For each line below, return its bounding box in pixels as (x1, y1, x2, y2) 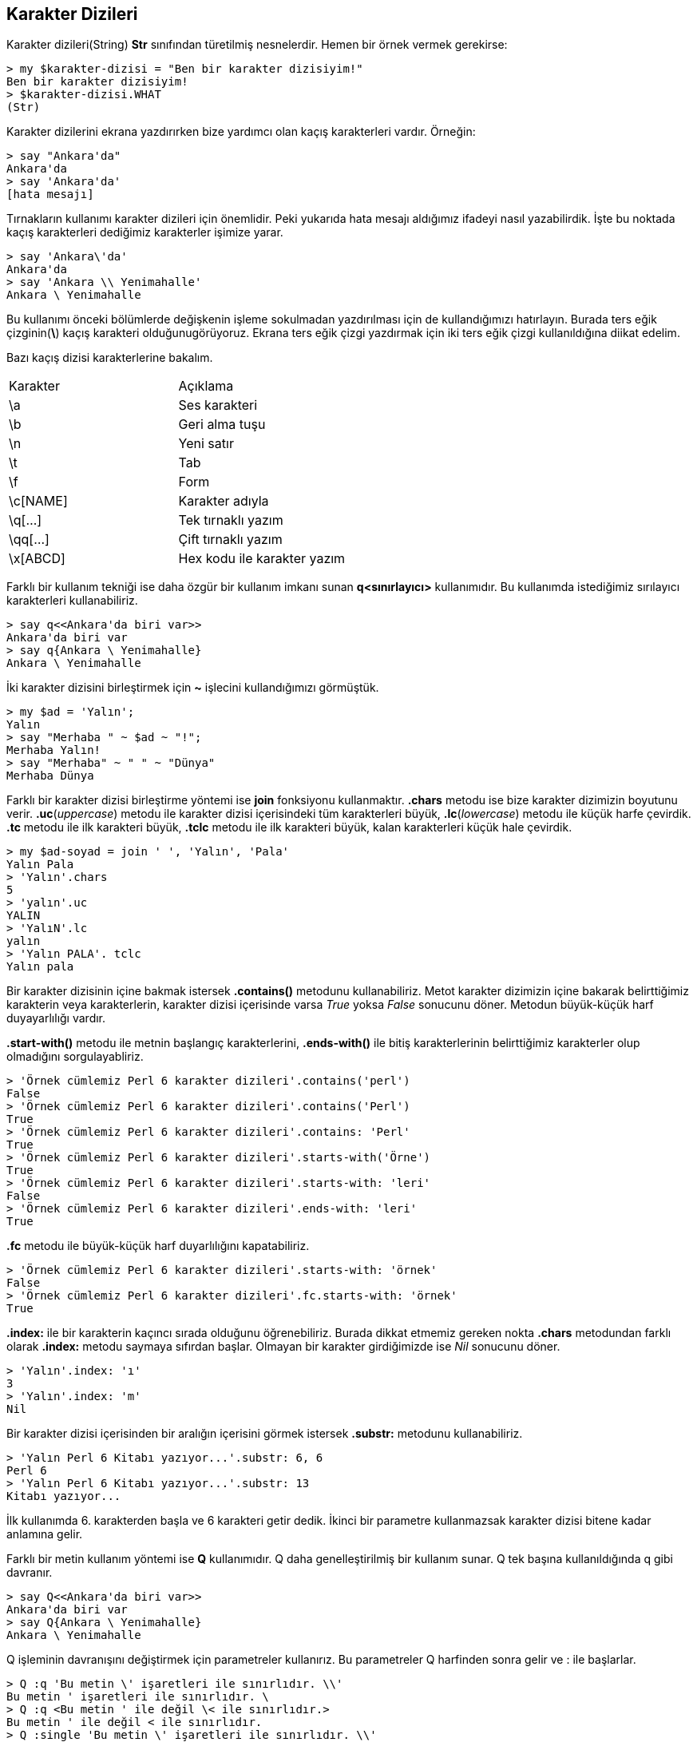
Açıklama (178, 378, 234, 395)
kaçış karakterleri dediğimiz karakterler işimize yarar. (6, 225, 283, 240)
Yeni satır (178, 435, 234, 452)
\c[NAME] (9, 493, 68, 510)
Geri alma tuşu (178, 416, 266, 433)
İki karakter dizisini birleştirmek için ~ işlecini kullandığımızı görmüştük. (6, 681, 379, 695)
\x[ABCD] (9, 550, 65, 567)
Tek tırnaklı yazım (178, 512, 283, 529)
